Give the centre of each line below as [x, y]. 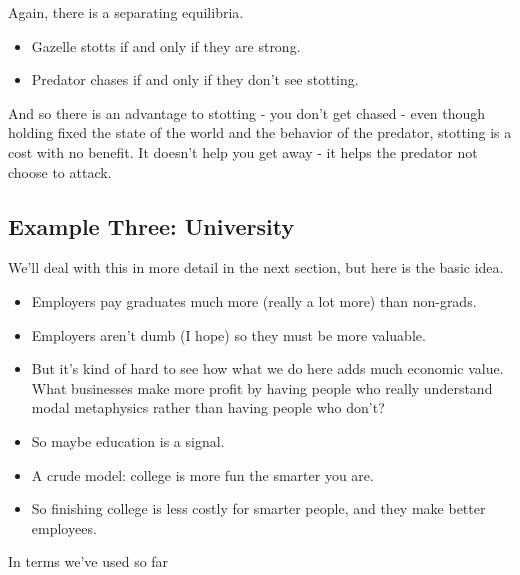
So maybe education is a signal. [128, 440]
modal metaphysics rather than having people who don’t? [208, 407]
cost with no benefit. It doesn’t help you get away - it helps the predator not [243, 151]
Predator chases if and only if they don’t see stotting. [195, 79]
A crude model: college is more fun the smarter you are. [202, 474]
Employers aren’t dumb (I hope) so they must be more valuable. [228, 334]
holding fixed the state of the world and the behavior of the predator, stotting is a [260, 132]
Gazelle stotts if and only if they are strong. [166, 45]
